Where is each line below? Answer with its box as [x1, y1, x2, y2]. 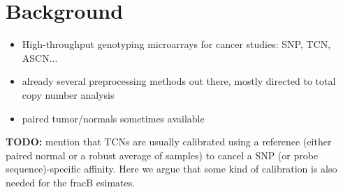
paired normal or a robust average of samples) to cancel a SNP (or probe [6, 147, 319, 162]
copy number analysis [22, 87, 115, 102]
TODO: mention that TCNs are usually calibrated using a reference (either [6, 134, 332, 149]
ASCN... [22, 50, 58, 65]
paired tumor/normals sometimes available [22, 111, 205, 125]
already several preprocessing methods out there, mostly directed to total [22, 74, 336, 88]
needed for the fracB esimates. [6, 175, 136, 189]
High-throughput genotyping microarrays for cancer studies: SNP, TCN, [22, 37, 331, 51]
